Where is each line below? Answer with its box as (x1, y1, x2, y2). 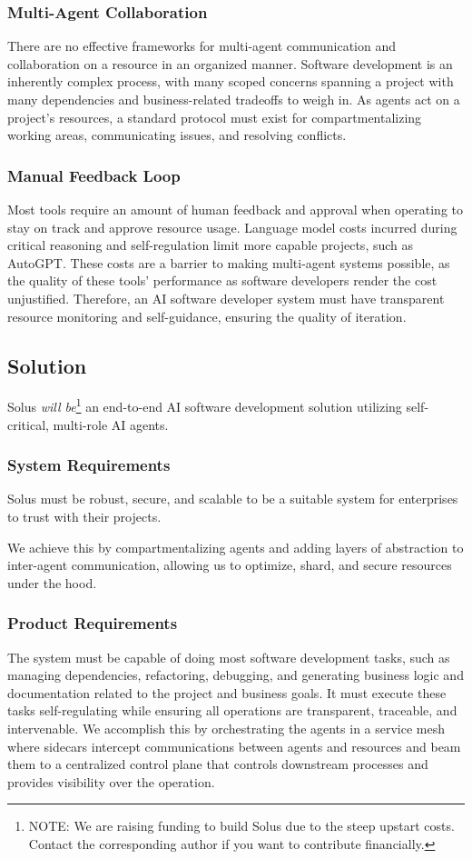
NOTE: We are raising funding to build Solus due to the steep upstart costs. (28, 816, 455, 835)
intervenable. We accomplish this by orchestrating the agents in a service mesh (7, 718, 446, 737)
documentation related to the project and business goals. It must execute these (7, 683, 447, 702)
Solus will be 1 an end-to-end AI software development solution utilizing (7, 395, 402, 416)
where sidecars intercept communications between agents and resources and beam (7, 736, 461, 755)
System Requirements (7, 454, 171, 476)
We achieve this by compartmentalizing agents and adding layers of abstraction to (7, 537, 464, 556)
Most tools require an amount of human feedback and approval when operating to (7, 200, 464, 218)
